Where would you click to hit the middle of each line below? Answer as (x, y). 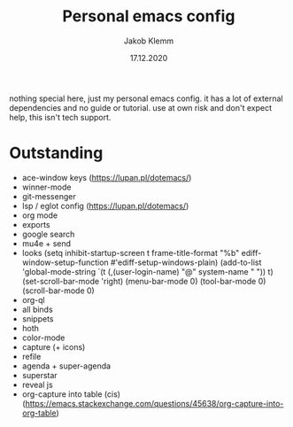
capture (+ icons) (54, 346)
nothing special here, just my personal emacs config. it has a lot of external (146, 98)
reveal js (37, 384)
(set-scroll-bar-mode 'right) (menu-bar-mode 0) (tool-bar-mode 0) (144, 281)
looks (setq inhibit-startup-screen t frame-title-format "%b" (131, 252)
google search (48, 234)
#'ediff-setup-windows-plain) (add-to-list (186, 262)
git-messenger (49, 196)
